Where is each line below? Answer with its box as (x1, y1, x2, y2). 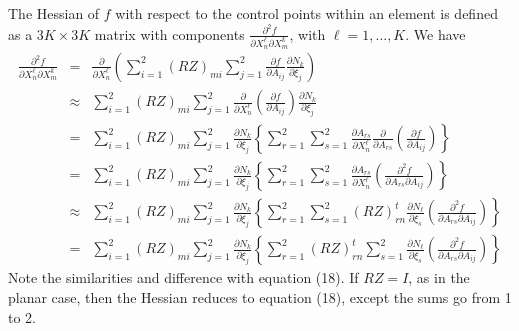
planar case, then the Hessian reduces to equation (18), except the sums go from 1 (8, 287, 512, 307)
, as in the (408, 267, 470, 288)
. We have (405, 23, 466, 44)
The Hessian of (8, 3, 100, 23)
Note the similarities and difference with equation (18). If (8, 267, 359, 288)
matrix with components (94, 23, 245, 44)
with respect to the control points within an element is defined (115, 3, 498, 23)
